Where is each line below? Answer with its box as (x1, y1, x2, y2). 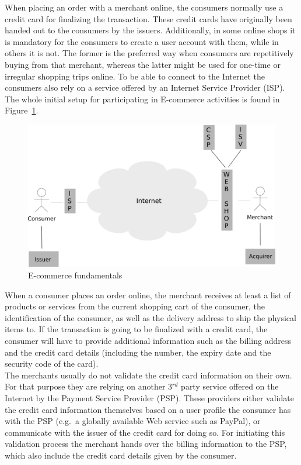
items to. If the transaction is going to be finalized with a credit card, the (5, 323, 268, 335)
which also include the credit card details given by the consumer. (5, 449, 237, 461)
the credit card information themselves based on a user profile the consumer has (5, 403, 291, 415)
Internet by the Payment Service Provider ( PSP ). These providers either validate (5, 391, 294, 404)
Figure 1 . (5, 104, 38, 116)
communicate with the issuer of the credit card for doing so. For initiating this (5, 426, 285, 438)
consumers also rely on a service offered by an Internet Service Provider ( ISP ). (5, 81, 285, 94)
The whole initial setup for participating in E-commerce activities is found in (5, 92, 280, 105)
